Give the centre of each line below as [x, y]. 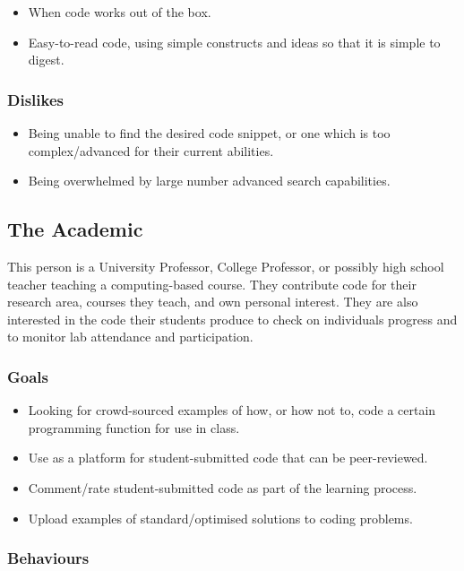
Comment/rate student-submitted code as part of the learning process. [223, 487]
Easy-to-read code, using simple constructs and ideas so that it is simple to [234, 42]
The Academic [75, 229]
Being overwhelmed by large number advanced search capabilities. [209, 181]
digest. [46, 60]
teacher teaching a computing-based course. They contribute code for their [212, 284]
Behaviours [48, 558]
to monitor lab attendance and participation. [130, 337]
